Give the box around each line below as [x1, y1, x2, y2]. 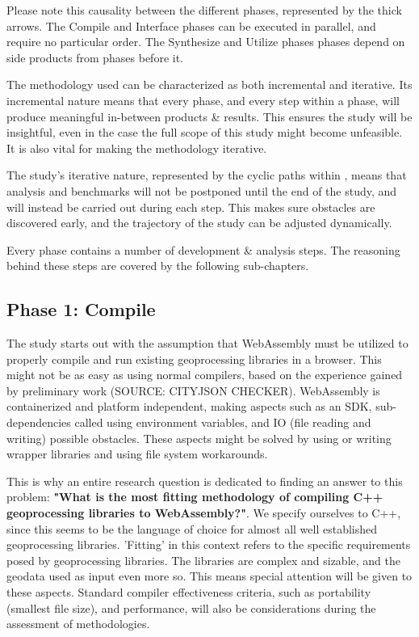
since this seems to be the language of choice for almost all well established [6, 520, 378, 537]
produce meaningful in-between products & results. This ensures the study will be [6, 108, 413, 124]
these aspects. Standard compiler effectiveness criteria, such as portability [6, 584, 371, 601]
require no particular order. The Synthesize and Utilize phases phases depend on [6, 33, 405, 50]
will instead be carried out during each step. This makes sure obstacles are [6, 198, 375, 215]
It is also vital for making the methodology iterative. [6, 139, 267, 156]
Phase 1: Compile [6, 297, 156, 322]
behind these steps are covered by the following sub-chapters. [6, 257, 309, 274]
